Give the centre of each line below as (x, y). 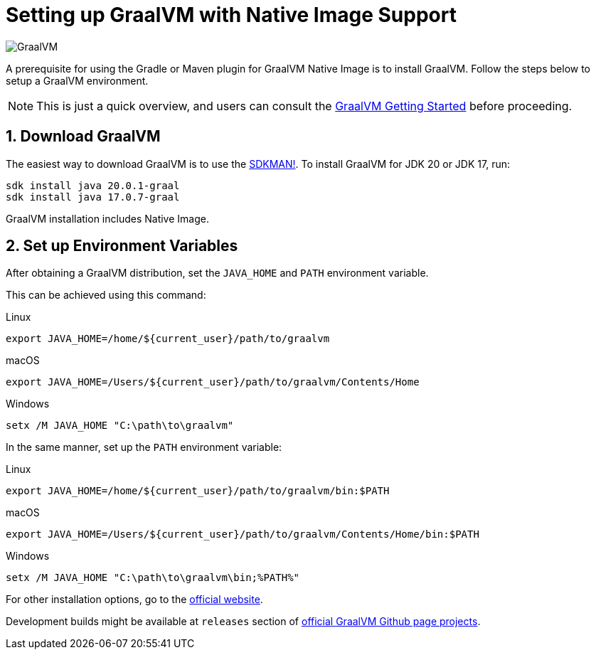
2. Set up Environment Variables (122, 246)
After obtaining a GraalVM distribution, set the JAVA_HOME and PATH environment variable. (217, 273)
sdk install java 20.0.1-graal (93, 185)
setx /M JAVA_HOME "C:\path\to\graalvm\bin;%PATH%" (153, 578)
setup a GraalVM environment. (77, 80)
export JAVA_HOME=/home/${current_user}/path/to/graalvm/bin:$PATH (198, 491)
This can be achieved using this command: (106, 295)
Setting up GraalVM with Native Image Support (231, 15)
